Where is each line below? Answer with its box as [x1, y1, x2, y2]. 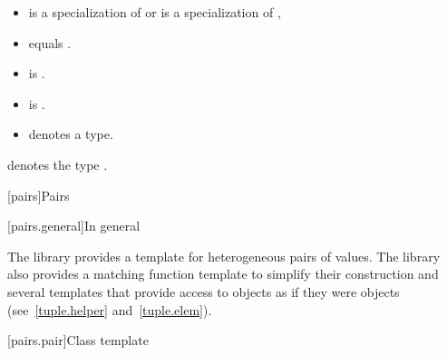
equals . [28, 33, 72, 52]
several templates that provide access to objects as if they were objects [7, 282, 400, 301]
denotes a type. [28, 124, 113, 143]
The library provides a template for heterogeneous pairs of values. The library [7, 246, 441, 265]
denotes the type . [7, 154, 108, 173]
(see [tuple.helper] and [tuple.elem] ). [7, 300, 212, 319]
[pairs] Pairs [7, 185, 70, 204]
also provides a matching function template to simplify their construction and [7, 264, 439, 283]
